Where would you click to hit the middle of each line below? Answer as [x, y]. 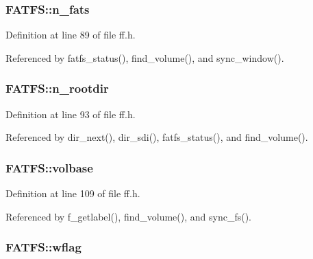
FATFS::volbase [49, 167]
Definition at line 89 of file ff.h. [71, 35]
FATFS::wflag [43, 247]
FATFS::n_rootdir [57, 88]
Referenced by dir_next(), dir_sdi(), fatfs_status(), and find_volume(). [157, 137]
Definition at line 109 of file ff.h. [73, 193]
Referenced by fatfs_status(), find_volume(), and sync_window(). [145, 57]
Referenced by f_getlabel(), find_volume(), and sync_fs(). [128, 216]
